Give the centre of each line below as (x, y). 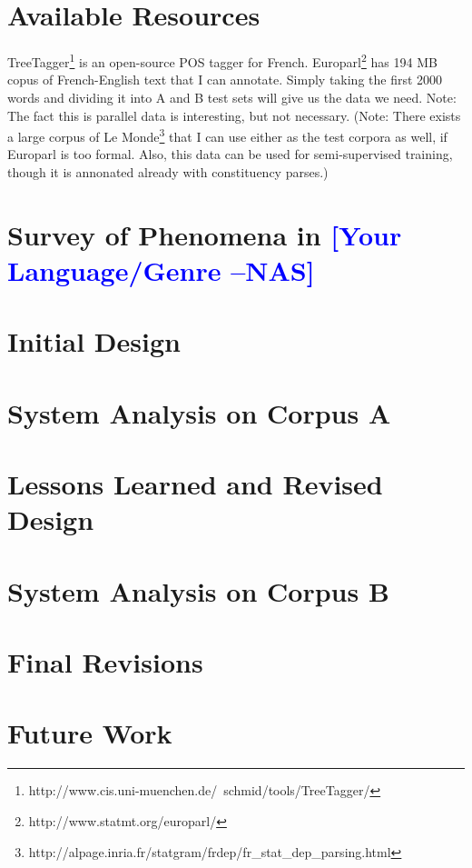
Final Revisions (105, 662)
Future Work (90, 733)
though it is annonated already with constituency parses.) (168, 172)
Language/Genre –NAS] (161, 269)
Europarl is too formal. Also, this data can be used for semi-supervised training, (230, 154)
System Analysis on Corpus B (198, 590)
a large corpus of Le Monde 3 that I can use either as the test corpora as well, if (227, 135)
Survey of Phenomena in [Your (205, 234)
